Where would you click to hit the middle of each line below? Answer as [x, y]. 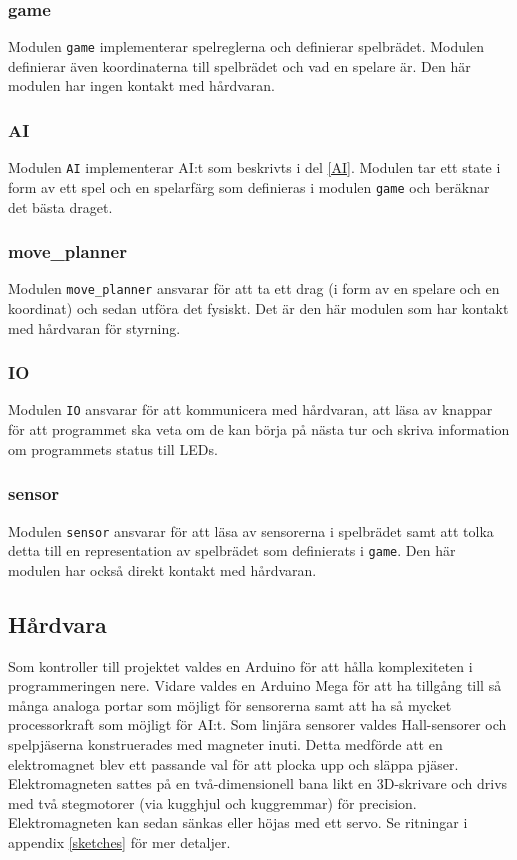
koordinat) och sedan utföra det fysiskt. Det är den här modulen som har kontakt [258, 308]
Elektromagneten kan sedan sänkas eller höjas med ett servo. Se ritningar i [238, 822]
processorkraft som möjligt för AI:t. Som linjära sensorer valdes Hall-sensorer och [257, 724]
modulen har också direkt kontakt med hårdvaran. [162, 569]
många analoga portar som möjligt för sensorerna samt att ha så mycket [230, 704]
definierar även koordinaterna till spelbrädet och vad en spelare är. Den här [239, 65]
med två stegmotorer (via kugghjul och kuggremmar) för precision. [212, 802]
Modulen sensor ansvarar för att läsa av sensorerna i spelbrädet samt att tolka [251, 530]
